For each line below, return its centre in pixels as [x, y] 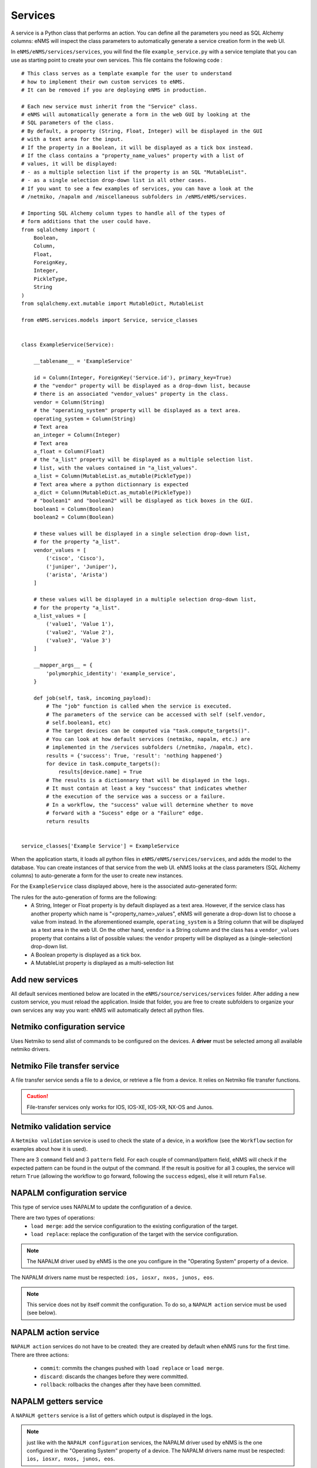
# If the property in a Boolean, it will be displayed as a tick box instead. [137, 147]
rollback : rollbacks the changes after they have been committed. [121, 1384]
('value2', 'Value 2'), [80, 632]
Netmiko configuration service [68, 1027]
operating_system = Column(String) [85, 419]
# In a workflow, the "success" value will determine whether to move [150, 805]
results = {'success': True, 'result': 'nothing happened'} [134, 755]
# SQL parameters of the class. [68, 123]
